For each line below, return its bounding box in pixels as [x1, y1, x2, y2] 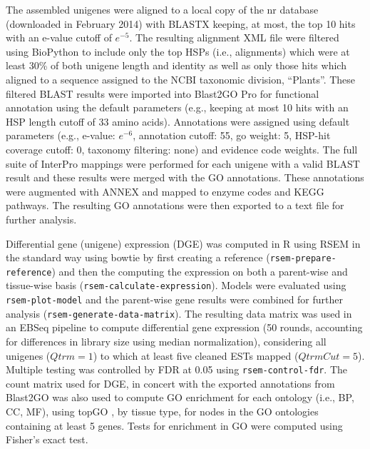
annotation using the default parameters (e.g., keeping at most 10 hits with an [6, 100, 349, 115]
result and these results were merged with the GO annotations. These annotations [6, 170, 364, 185]
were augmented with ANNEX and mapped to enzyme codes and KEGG [6, 183, 324, 198]
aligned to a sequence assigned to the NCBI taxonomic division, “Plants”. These [6, 71, 356, 86]
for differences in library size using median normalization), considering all [6, 333, 327, 348]
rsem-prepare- [269, 253, 336, 264]
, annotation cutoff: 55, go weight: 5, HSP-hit [133, 128, 331, 143]
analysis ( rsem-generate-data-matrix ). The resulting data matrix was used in [6, 306, 352, 321]
